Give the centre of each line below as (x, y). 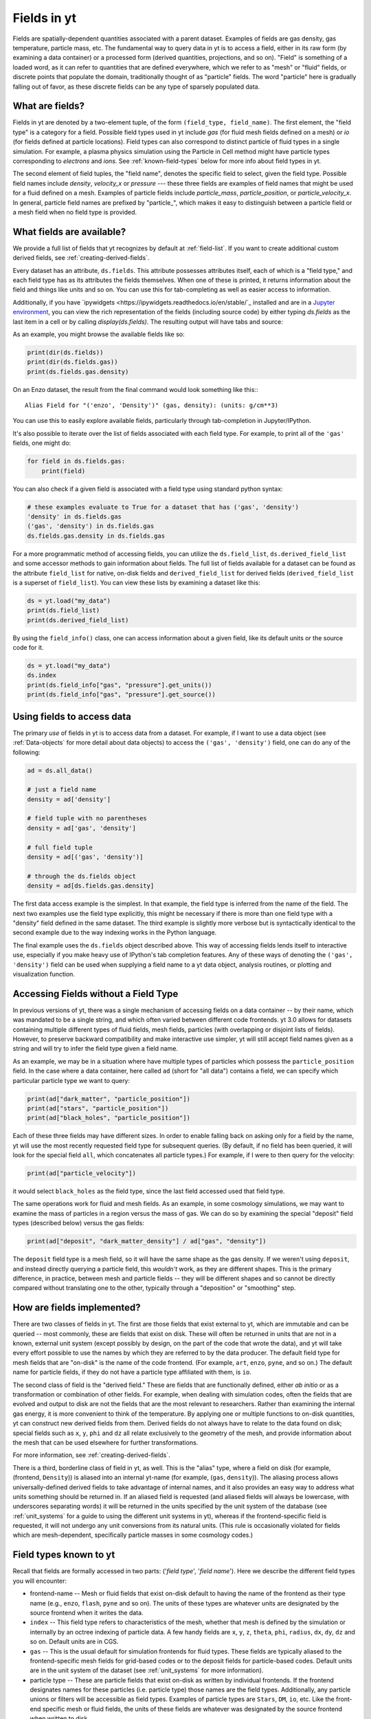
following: (26, 752)
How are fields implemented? (77, 1307)
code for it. (28, 648)
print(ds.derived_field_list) (78, 620)
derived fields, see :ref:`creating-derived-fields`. (81, 258)
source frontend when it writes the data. (87, 1612)
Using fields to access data (72, 716)
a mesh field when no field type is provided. (75, 212)
